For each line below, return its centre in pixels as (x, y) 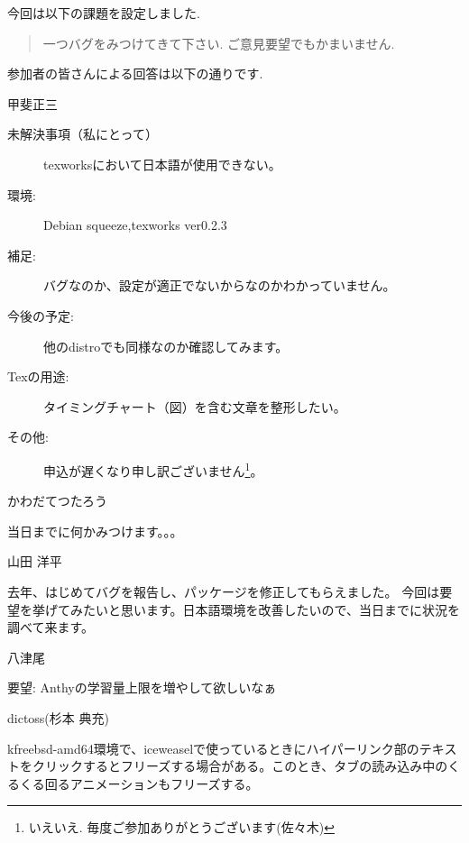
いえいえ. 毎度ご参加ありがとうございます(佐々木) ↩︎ (181, 827)
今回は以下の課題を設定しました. (104, 13)
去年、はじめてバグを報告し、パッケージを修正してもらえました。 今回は (224, 591)
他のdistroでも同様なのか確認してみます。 (166, 346)
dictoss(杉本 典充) (58, 717)
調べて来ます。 (51, 627)
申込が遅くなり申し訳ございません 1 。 (153, 469)
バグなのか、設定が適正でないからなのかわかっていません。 (220, 285)
